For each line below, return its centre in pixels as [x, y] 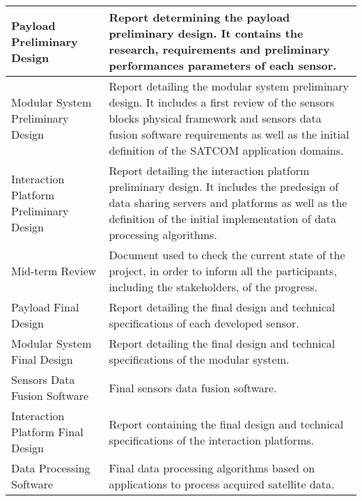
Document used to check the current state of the [227, 255]
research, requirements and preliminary [219, 49]
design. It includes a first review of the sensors [222, 102]
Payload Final [45, 307]
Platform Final [47, 432]
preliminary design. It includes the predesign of [224, 186]
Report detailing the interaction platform [209, 170]
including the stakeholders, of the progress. [213, 287]
